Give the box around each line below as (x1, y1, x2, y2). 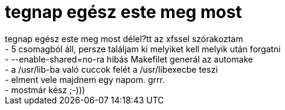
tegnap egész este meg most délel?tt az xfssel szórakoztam (5, 33, 243, 44)
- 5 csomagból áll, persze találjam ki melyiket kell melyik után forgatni (5, 43, 281, 54)
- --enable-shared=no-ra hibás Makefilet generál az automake (5, 53, 253, 64)
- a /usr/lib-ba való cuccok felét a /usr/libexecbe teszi (5, 64, 218, 75)
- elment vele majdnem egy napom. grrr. (5, 74, 165, 85)
